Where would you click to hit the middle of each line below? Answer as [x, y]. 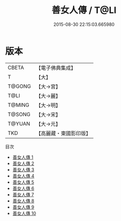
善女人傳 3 [23, 170]
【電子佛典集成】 [56, 68]
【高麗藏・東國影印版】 [63, 133]
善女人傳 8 [23, 201]
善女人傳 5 [23, 182]
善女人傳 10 [24, 213]
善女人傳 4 [23, 176]
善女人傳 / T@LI [84, 10]
